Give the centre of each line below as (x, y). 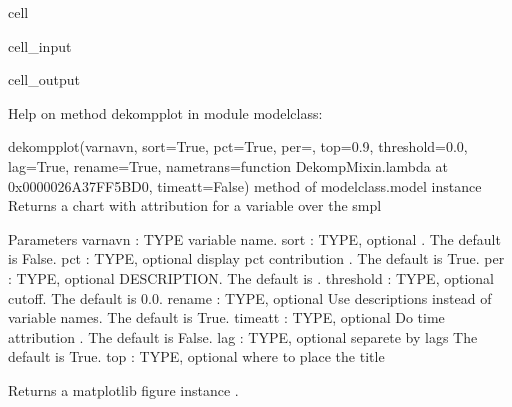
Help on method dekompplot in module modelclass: (165, 112)
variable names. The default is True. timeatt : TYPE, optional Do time (226, 317)
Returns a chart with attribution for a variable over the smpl (195, 205)
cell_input (40, 45)
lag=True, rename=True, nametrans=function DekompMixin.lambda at (228, 165)
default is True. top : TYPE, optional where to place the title (196, 356)
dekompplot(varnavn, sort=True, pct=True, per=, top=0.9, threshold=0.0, (238, 146)
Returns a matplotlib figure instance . (123, 389)
